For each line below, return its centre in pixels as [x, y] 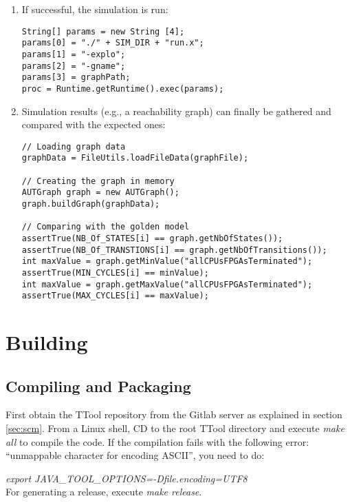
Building [47, 342]
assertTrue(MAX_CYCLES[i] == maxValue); [115, 296]
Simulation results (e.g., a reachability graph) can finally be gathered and [176, 111]
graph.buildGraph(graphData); [91, 204]
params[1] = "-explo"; [74, 54]
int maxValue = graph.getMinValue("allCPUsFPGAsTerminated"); [167, 261]
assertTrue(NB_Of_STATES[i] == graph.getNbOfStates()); [152, 238]
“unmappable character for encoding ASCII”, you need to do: [135, 455]
